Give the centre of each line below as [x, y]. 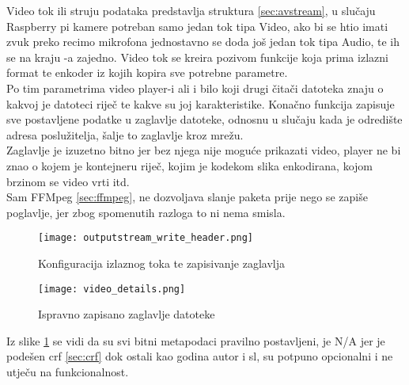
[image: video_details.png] [112, 289]
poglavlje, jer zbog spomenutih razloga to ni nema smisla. [146, 212]
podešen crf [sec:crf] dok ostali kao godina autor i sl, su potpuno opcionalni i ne [200, 356]
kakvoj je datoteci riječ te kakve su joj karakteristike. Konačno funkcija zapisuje [201, 103]
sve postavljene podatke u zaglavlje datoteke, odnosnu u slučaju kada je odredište [204, 119]
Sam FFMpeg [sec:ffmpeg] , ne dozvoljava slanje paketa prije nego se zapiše [187, 197]
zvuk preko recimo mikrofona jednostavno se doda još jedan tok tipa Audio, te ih [203, 42]
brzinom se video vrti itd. [68, 181]
